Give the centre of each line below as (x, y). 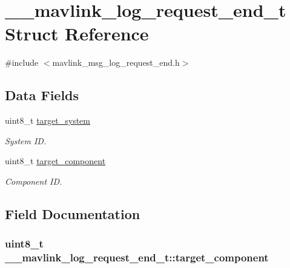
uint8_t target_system (48, 120)
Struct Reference (77, 33)
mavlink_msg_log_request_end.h (116, 62)
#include (22, 62)
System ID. (26, 140)
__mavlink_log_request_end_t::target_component (137, 257)
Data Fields (42, 95)
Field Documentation (73, 213)
